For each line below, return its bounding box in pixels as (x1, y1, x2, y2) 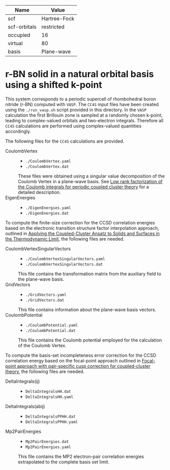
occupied (8, 31, 30, 39)
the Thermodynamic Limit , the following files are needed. (5, 236, 125, 242)
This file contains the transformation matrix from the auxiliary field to (18, 271, 161, 277)
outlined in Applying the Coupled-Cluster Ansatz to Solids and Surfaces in (5, 230, 160, 237)
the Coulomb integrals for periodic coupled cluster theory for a (18, 184, 149, 190)
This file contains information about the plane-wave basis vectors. (18, 307, 156, 313)
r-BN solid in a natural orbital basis (5, 69, 154, 80)
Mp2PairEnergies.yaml (25, 444, 71, 450)
